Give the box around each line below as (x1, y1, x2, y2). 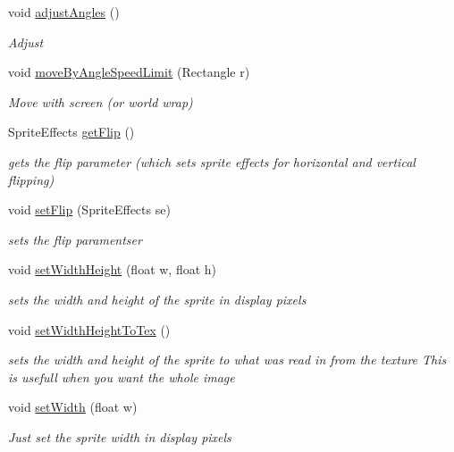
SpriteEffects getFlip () (8, 122, 135, 141)
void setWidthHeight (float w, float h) (8, 260, 217, 279)
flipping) (8, 170, 55, 188)
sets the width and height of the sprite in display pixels (8, 289, 307, 308)
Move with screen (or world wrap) (8, 92, 193, 111)
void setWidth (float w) (8, 398, 138, 416)
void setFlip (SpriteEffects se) (8, 200, 171, 219)
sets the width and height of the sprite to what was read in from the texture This (8, 350, 447, 369)
